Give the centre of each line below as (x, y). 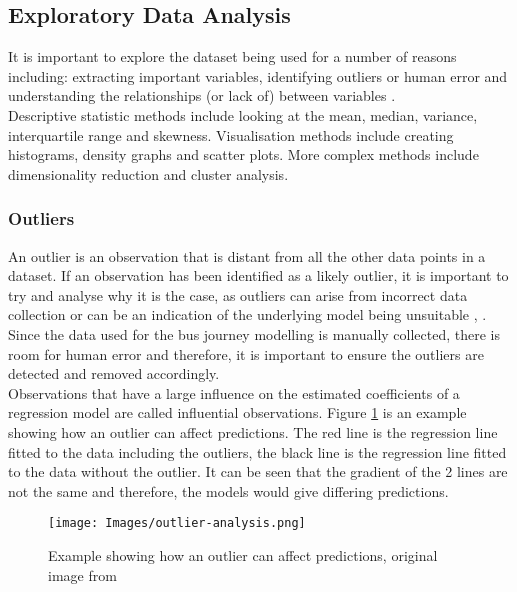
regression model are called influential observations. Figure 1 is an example (237, 412)
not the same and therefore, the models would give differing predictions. (228, 490)
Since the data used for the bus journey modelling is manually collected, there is (254, 333)
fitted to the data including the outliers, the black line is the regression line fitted (257, 451)
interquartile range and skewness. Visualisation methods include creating (231, 134)
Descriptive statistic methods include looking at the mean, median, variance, (243, 114)
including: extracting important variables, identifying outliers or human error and (258, 75)
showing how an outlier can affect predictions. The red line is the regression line (253, 431)
